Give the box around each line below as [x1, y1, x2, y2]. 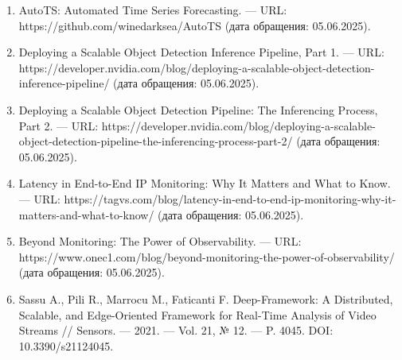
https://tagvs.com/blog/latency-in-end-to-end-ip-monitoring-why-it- [64, 190, 396, 207]
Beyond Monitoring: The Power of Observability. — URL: [18, 233, 302, 250]
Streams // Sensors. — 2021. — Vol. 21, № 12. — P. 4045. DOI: [18, 322, 334, 339]
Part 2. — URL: [18, 117, 99, 134]
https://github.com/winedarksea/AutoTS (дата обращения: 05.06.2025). [18, 17, 371, 33]
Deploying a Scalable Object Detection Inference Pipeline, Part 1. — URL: [18, 44, 384, 60]
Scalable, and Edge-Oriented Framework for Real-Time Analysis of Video [18, 306, 377, 323]
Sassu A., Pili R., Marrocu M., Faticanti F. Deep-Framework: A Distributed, [18, 290, 393, 307]
